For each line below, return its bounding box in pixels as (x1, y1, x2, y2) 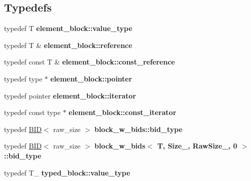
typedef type (4, 73, 42, 83)
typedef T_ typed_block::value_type (4, 167, 130, 177)
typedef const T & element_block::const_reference (4, 56, 175, 67)
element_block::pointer (50, 73, 132, 83)
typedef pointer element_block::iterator (4, 90, 136, 100)
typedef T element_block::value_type (4, 23, 133, 33)
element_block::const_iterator (68, 107, 177, 117)
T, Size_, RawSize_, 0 (157, 140, 238, 151)
